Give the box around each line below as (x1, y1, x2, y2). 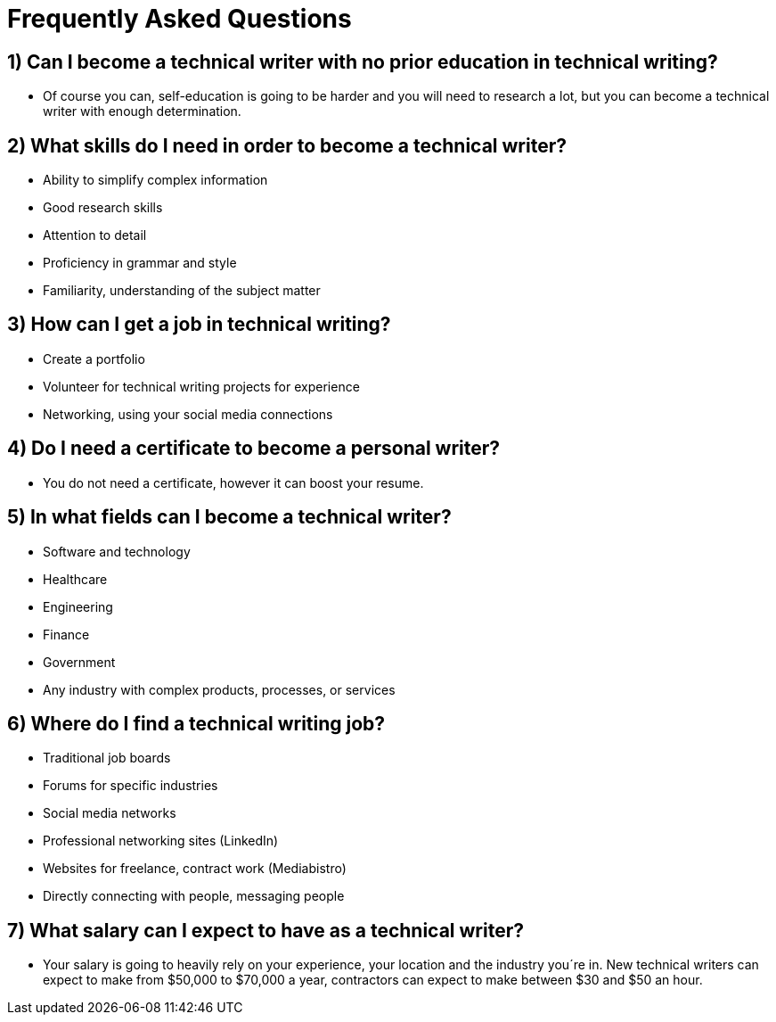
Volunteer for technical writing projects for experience (43, 378, 360, 394)
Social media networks (43, 805, 176, 821)
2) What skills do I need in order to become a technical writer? (7, 134, 568, 157)
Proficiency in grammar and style (43, 255, 237, 271)
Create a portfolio (43, 350, 145, 367)
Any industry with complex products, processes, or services (43, 681, 396, 697)
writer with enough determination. (43, 103, 241, 120)
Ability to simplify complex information (43, 172, 268, 188)
